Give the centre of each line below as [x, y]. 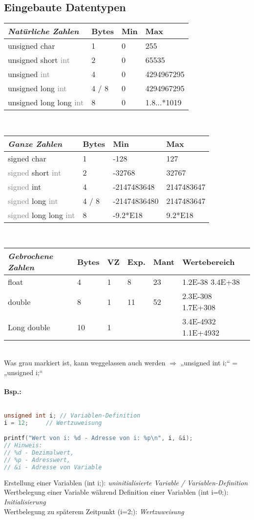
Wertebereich [209, 261]
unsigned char [32, 46]
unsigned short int [39, 60]
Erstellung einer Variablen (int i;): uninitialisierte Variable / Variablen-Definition [126, 482]
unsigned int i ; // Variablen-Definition [72, 415]
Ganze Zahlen [35, 143]
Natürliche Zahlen [43, 31]
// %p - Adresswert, [37, 460]
